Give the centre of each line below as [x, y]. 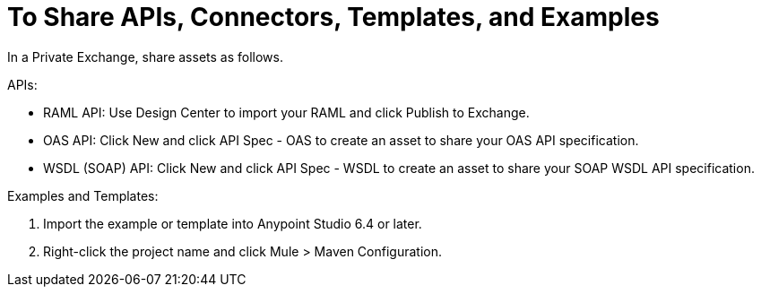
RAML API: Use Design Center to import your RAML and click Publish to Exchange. [286, 112]
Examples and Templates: [83, 195]
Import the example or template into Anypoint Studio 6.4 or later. [233, 223]
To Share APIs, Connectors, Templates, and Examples [333, 17]
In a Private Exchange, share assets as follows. [145, 56]
